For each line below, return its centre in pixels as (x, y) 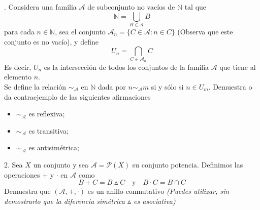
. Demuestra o (230, 87)
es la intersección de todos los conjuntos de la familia (126, 67)
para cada (19, 31)
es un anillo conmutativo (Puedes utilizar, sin (158, 191)
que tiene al (238, 67)
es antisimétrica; (54, 148)
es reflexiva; (47, 114)
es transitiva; (48, 130)
